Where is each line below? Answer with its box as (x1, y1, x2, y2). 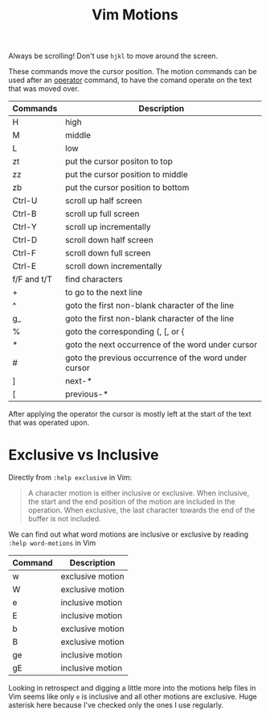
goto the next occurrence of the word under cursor (65, 339, 258, 351)
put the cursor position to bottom (65, 182, 190, 193)
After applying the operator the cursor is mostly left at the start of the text (8, 409, 252, 419)
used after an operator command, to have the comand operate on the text (8, 75, 252, 85)
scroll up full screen (65, 208, 140, 219)
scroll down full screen (65, 247, 151, 259)
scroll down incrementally (65, 260, 162, 272)
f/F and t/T (12, 274, 52, 285)
